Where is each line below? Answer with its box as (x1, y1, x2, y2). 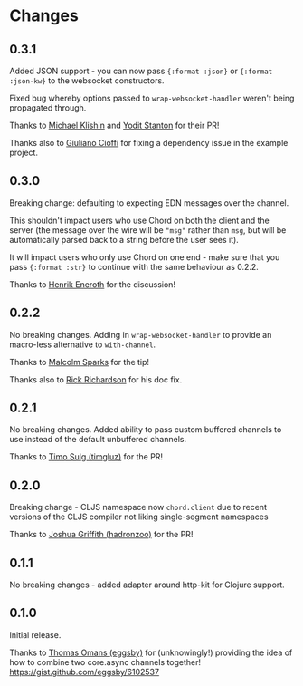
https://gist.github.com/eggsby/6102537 (9, 666, 160, 677)
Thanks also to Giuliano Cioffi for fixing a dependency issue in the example (9, 138, 289, 148)
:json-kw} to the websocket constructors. (9, 75, 165, 86)
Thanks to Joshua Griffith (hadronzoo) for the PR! (9, 529, 194, 540)
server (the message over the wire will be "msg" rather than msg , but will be (9, 224, 287, 236)
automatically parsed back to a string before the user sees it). (9, 234, 240, 245)
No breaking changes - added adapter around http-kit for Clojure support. (9, 579, 285, 590)
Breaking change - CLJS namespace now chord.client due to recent (9, 502, 267, 513)
